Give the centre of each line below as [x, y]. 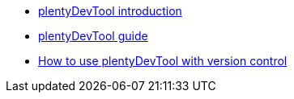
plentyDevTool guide [93, 36]
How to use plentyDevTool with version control [163, 61]
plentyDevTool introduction [110, 11]
